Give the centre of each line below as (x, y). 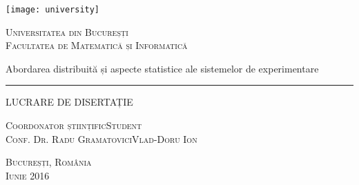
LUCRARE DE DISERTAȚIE (69, 102)
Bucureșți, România (49, 162)
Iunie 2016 (28, 175)
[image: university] (53, 10)
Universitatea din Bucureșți (67, 31)
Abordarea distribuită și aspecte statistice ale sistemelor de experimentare (162, 68)
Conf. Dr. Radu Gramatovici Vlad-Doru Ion (101, 138)
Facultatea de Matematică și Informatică (97, 45)
